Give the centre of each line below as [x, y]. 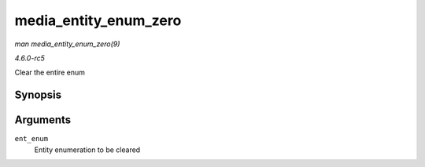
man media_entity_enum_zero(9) [67, 44]
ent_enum [31, 139]
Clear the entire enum [50, 73]
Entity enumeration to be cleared [87, 150]
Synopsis [38, 95]
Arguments [43, 120]
